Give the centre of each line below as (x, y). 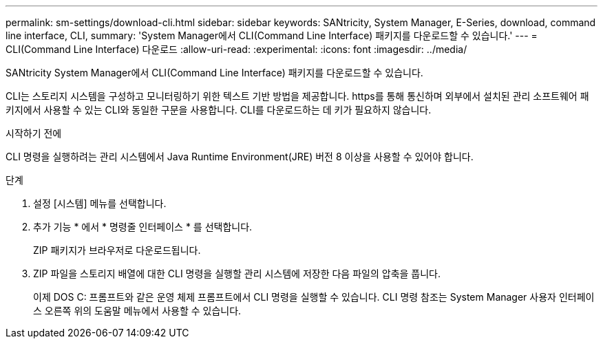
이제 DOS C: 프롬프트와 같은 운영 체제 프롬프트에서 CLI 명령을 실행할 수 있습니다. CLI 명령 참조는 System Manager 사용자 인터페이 (314, 297)
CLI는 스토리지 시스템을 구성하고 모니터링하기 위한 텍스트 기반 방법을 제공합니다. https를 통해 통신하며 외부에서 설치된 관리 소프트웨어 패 (297, 96)
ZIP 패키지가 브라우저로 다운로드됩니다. (117, 250)
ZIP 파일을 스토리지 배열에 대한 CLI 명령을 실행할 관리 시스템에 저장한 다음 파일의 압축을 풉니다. (237, 273)
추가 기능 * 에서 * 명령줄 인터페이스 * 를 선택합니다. (143, 227)
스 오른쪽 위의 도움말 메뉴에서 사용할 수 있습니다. (137, 311)
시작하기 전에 (34, 133)
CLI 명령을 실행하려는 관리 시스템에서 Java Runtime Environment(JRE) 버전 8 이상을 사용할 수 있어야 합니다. (240, 157)
